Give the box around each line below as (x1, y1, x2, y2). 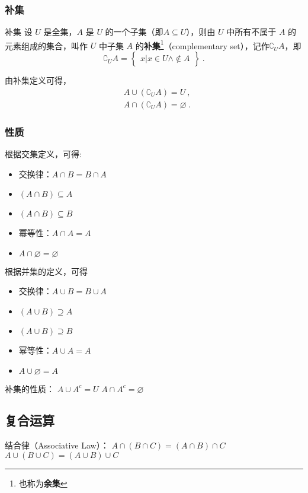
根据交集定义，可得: (5, 147, 82, 160)
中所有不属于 (226, 26, 277, 38)
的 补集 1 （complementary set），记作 (135, 37, 269, 52)
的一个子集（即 (105, 26, 163, 38)
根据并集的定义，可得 (5, 265, 88, 277)
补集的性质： (5, 382, 54, 395)
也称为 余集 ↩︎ (18, 476, 68, 489)
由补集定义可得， (5, 74, 71, 87)
